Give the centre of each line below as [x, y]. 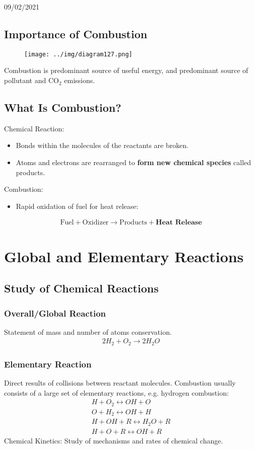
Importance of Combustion [76, 33]
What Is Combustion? [63, 107]
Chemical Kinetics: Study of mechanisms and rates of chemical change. [114, 440]
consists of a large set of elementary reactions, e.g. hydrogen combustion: [116, 392]
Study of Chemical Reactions [81, 288]
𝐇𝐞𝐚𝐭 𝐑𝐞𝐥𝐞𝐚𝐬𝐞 [179, 223]
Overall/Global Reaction [55, 313]
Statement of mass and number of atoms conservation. [88, 331]
